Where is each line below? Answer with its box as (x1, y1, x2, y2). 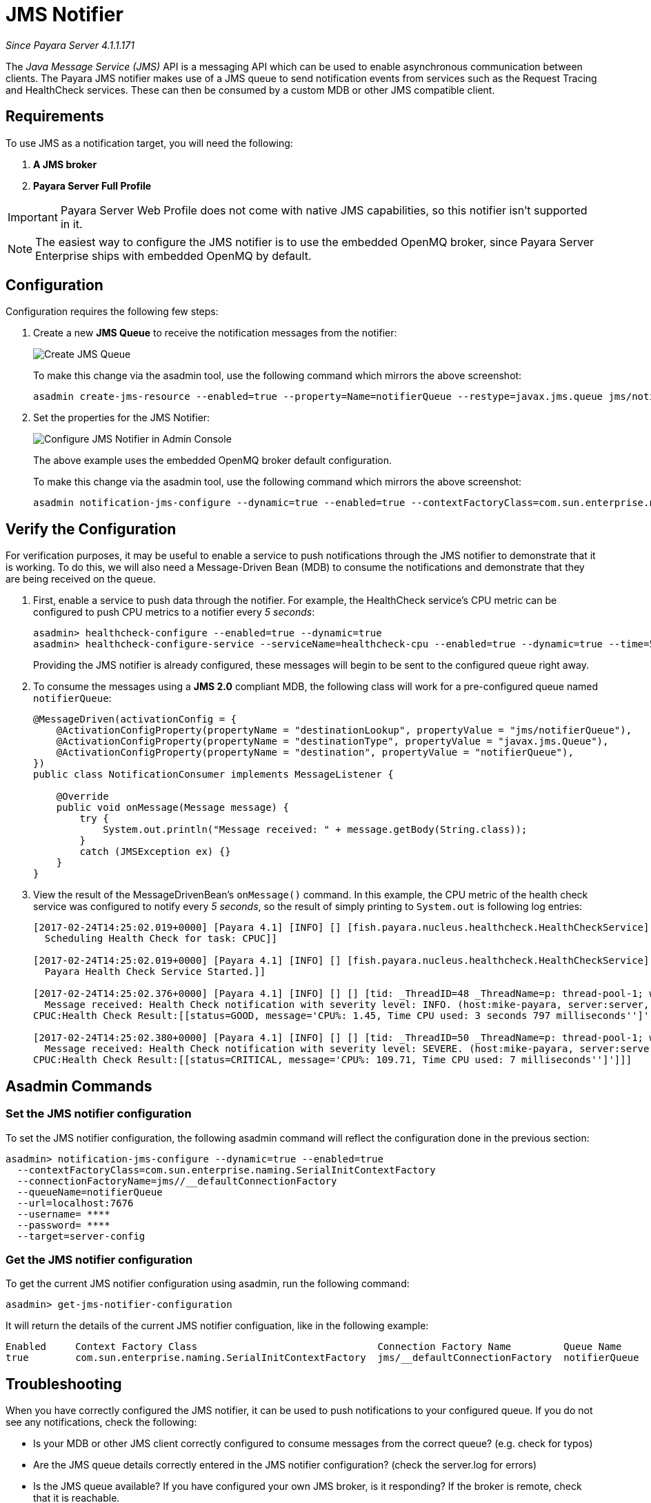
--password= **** (17, 1219, 110, 1231)
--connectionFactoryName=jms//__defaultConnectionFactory (17, 1175, 337, 1187)
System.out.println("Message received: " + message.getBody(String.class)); (103, 824, 528, 836)
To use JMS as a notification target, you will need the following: (6, 137, 293, 149)
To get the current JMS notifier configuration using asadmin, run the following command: (6, 1278, 410, 1290)
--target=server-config (17, 1230, 146, 1242)
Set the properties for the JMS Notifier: (33, 412, 210, 424)
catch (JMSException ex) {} (79, 846, 231, 858)
